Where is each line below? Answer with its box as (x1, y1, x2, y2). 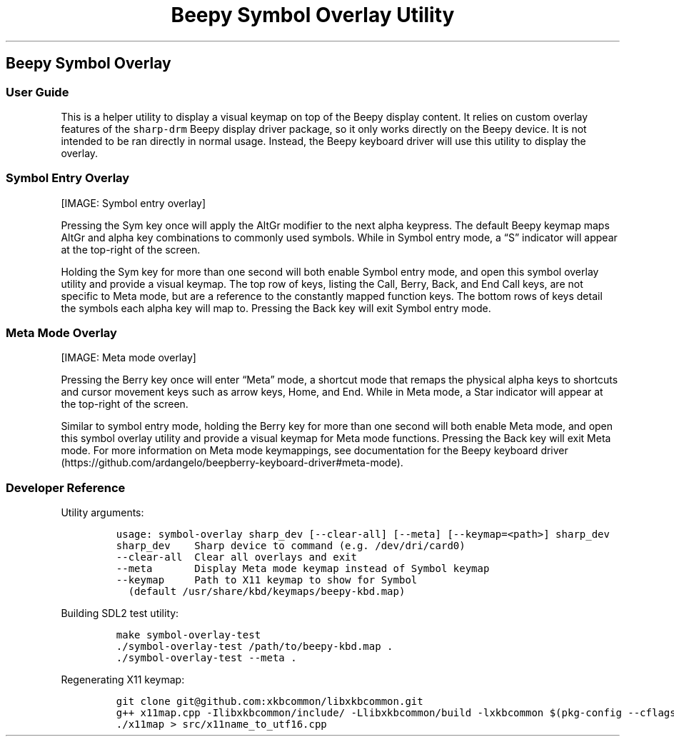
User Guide (6, 84, 69, 99)
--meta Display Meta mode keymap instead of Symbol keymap (116, 563, 490, 575)
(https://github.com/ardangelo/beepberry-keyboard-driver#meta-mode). (61, 456, 403, 469)
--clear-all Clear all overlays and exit (116, 551, 357, 563)
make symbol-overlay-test (116, 629, 261, 641)
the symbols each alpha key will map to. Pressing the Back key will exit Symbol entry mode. (61, 301, 491, 314)
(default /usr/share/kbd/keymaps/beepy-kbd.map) (128, 586, 406, 598)
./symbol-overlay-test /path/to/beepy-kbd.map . (116, 641, 393, 653)
